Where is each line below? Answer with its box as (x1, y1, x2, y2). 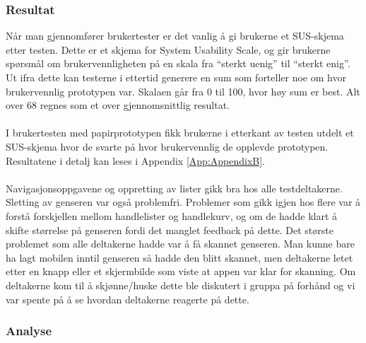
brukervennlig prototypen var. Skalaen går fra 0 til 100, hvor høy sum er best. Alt (6, 83, 360, 98)
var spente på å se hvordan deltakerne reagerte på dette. (6, 291, 249, 306)
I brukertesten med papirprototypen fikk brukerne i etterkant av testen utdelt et (6, 125, 354, 140)
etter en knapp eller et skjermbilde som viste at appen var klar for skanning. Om (6, 264, 356, 279)
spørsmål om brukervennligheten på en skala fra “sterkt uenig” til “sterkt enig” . (6, 56, 350, 71)
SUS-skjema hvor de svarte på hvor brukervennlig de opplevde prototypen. (6, 139, 329, 153)
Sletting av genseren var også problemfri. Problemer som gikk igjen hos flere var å (6, 194, 361, 209)
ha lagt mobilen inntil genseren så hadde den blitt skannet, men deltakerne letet (6, 250, 353, 264)
